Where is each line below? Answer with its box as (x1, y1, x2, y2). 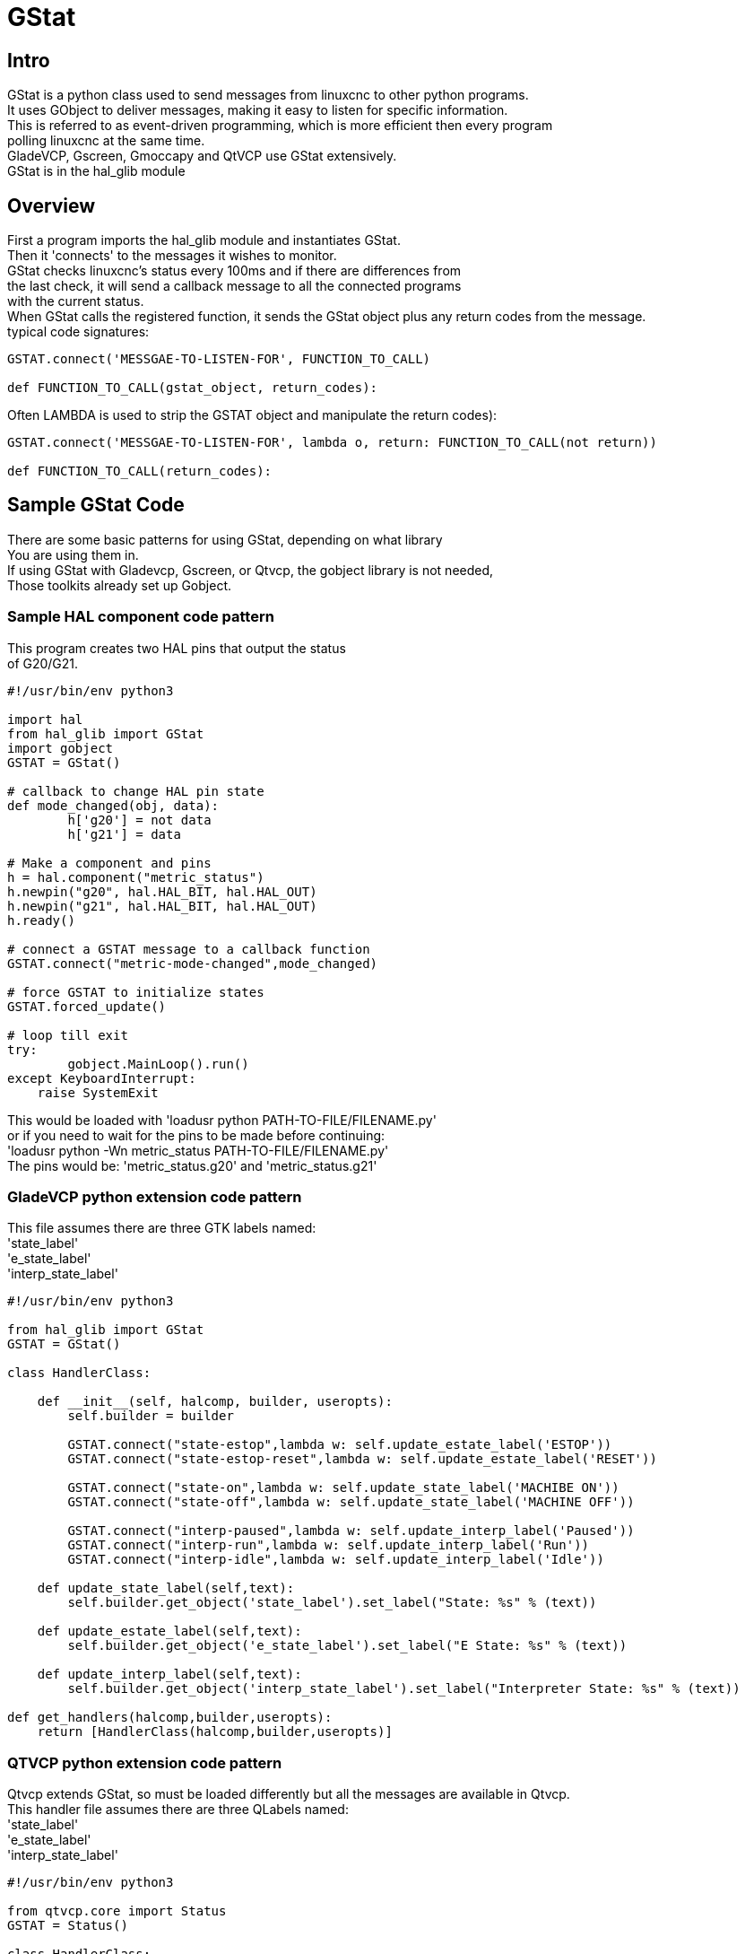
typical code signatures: (7, 324, 150, 340)
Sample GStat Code (7, 493, 185, 517)
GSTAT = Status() (7, 1918, 128, 1933)
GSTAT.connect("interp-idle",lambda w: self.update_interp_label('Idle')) (67, 1552, 604, 1567)
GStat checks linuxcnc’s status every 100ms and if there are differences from (7, 263, 462, 279)
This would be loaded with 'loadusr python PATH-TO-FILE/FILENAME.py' (7, 1112, 437, 1128)
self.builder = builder (67, 1409, 234, 1424)
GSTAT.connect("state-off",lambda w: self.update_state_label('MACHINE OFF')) (67, 1495, 635, 1510)
